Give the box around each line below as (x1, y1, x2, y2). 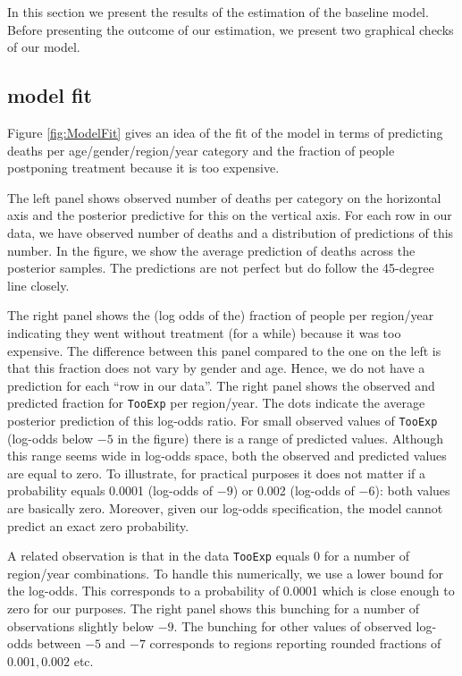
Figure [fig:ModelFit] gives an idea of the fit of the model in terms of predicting (7, 123, 443, 141)
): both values (374, 481, 450, 500)
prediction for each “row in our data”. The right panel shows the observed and (7, 376, 435, 394)
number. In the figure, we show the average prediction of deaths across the (7, 241, 416, 259)
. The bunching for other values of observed (173, 616, 412, 635)
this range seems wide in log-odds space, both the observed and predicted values (7, 446, 447, 465)
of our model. (7, 38, 80, 56)
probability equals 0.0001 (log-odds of (7, 481, 214, 500)
